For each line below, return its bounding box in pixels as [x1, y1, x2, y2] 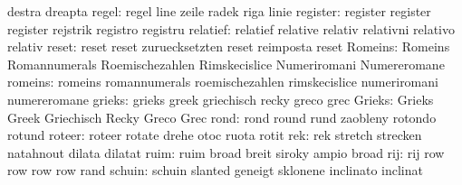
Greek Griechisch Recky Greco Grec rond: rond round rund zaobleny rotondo [7, 107, 437, 126]
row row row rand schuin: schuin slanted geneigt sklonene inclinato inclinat [7, 161, 423, 180]
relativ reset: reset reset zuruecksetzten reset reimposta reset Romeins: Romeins [7, 37, 450, 56]
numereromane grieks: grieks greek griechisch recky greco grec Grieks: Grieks [7, 89, 434, 108]
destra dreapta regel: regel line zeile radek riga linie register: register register [7, 2, 431, 20]
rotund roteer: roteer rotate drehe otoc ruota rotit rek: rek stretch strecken [7, 125, 422, 144]
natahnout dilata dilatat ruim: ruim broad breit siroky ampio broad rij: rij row [7, 143, 445, 162]
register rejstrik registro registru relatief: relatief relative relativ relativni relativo [7, 19, 455, 38]
